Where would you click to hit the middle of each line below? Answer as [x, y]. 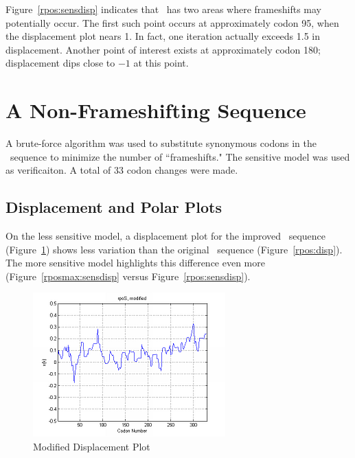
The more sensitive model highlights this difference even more [135, 263]
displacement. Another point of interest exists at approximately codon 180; [163, 49]
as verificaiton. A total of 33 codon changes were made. [122, 170]
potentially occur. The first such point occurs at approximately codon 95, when [172, 22]
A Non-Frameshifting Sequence [156, 110]
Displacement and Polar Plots [114, 207]
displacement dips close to [60, 63]
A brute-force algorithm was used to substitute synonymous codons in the [161, 143]
